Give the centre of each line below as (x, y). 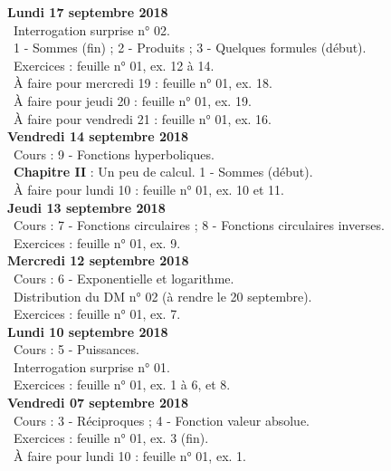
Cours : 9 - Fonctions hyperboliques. (114, 154)
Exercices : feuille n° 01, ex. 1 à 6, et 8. (122, 384)
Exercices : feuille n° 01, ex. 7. (97, 314)
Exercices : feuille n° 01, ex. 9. (97, 242)
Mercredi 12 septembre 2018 (98, 260)
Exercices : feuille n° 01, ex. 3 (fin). (111, 438)
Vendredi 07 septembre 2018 (98, 403)
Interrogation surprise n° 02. (91, 29)
